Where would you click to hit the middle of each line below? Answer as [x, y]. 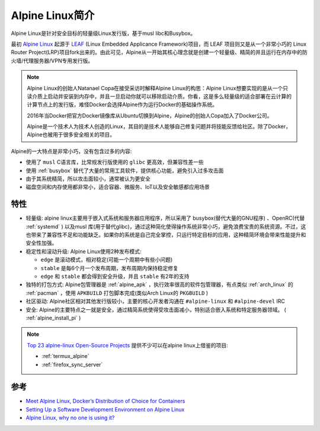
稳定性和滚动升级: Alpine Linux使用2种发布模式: [84, 251]
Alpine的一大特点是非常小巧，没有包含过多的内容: [71, 151]
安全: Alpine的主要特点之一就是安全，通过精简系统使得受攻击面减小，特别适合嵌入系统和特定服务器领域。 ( [156, 309]
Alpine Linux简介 [53, 15]
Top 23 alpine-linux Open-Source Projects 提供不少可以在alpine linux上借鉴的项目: [127, 345]
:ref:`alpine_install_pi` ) [53, 318]
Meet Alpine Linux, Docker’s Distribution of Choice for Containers [105, 401]
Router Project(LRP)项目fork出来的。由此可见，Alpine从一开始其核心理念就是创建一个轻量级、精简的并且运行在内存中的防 [159, 52]
